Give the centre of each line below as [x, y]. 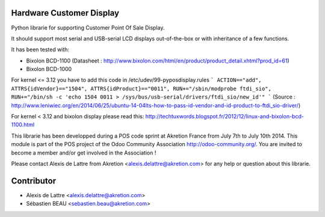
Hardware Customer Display [65, 13]
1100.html [23, 125]
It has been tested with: [40, 50]
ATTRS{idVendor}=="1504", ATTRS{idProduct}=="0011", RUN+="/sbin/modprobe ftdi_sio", [141, 88]
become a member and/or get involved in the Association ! [84, 153]
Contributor [34, 181]
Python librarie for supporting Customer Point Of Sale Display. [88, 28]
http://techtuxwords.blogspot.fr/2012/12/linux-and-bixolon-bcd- [224, 117]
